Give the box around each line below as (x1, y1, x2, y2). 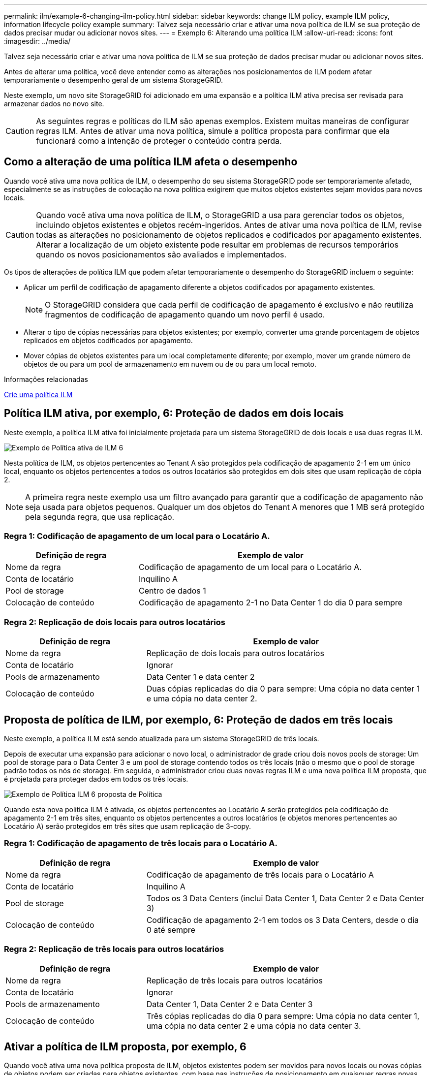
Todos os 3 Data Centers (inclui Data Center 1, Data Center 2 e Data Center (146, 893, 425, 903)
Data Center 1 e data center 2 (146, 672, 255, 682)
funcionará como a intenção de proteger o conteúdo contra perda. (36, 136, 282, 146)
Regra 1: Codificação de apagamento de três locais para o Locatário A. (4, 838, 277, 849)
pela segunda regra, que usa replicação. (25, 511, 175, 522)
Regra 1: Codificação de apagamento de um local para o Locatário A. (4, 531, 270, 541)
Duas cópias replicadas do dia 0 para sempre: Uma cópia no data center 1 (146, 684, 420, 694)
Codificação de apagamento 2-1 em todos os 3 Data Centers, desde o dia (146, 915, 419, 925)
